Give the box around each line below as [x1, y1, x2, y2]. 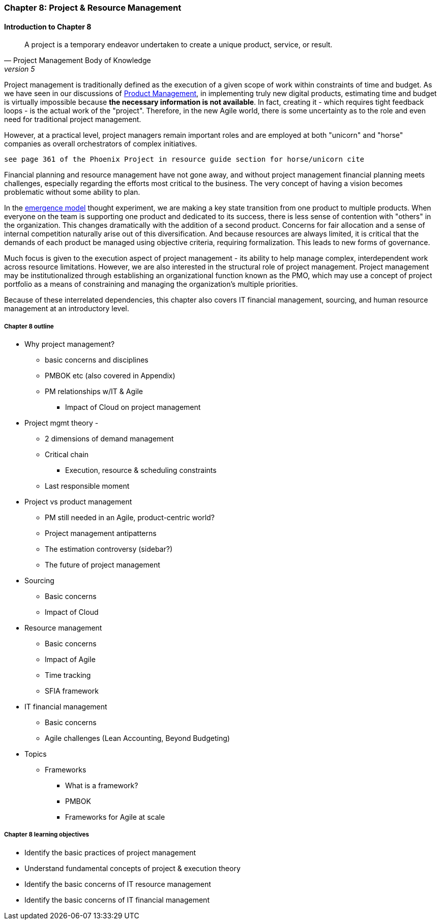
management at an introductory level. [4, 304, 129, 313]
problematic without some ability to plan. [4, 188, 140, 197]
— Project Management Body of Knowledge [4, 56, 151, 65]
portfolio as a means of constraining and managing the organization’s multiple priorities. [4, 280, 298, 289]
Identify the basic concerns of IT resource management [24, 879, 211, 888]
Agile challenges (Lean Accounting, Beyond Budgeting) [45, 734, 230, 742]
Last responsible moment [45, 482, 130, 490]
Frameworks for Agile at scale [65, 813, 165, 821]
